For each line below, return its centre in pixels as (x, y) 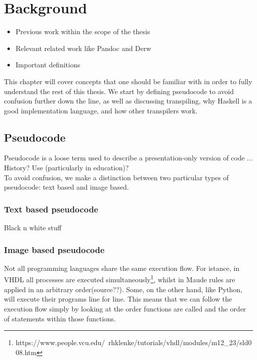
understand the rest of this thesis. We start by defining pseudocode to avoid (119, 91)
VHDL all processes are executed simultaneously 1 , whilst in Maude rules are (120, 279)
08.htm (26, 352)
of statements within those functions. (60, 318)
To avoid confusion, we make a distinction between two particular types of (116, 177)
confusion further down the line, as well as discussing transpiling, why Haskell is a (128, 101)
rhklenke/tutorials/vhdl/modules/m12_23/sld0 (180, 342)
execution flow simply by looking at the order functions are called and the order (125, 308)
